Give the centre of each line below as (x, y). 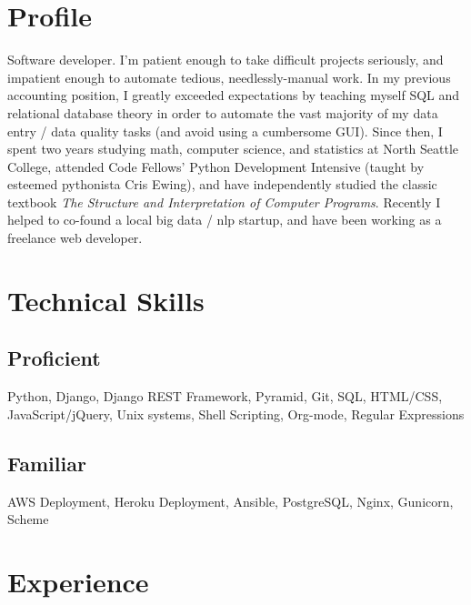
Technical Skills (106, 300)
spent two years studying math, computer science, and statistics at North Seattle (233, 149)
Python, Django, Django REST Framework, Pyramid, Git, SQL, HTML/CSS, (225, 396)
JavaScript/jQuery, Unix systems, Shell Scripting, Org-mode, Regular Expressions (236, 413)
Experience (78, 581)
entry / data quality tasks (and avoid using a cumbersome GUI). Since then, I (225, 131)
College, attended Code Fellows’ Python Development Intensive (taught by (216, 166)
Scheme (28, 519)
